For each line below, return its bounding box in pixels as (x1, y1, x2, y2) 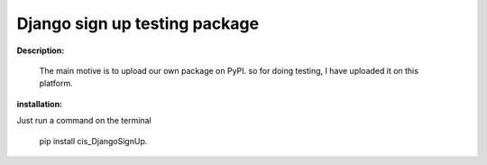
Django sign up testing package (16, 14, 260, 33)
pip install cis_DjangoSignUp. (39, 135, 148, 146)
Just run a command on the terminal (16, 115, 152, 126)
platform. (39, 78, 74, 89)
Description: (16, 45, 65, 56)
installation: (16, 98, 63, 109)
